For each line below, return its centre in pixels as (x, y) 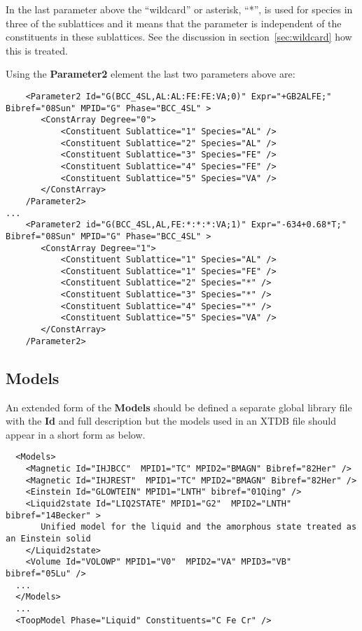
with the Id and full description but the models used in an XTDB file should (171, 421)
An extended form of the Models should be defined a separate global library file (179, 407)
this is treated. (37, 50)
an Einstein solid (48, 538)
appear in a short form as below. (76, 434)
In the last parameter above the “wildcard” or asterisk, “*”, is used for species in (179, 9)
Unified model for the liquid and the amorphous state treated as (199, 527)
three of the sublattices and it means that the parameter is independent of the (174, 23)
